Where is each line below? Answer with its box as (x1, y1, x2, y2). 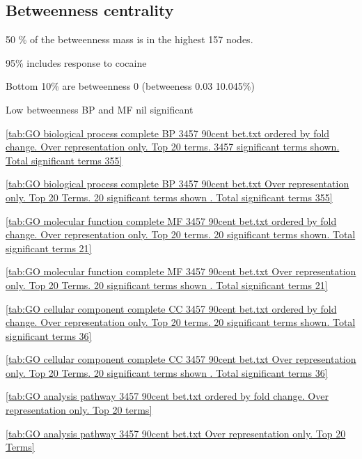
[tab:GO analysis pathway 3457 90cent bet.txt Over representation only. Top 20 (6, 426, 346, 440)
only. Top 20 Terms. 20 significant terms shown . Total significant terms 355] (6, 189, 333, 204)
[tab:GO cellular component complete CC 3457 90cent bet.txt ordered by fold (6, 301, 337, 316)
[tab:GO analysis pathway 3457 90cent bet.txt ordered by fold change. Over (6, 389, 329, 403)
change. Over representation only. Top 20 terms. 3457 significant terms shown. (6, 139, 340, 154)
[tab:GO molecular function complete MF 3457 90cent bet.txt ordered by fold (6, 213, 337, 228)
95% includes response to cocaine (6, 55, 147, 70)
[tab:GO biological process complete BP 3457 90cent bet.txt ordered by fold (6, 125, 330, 140)
